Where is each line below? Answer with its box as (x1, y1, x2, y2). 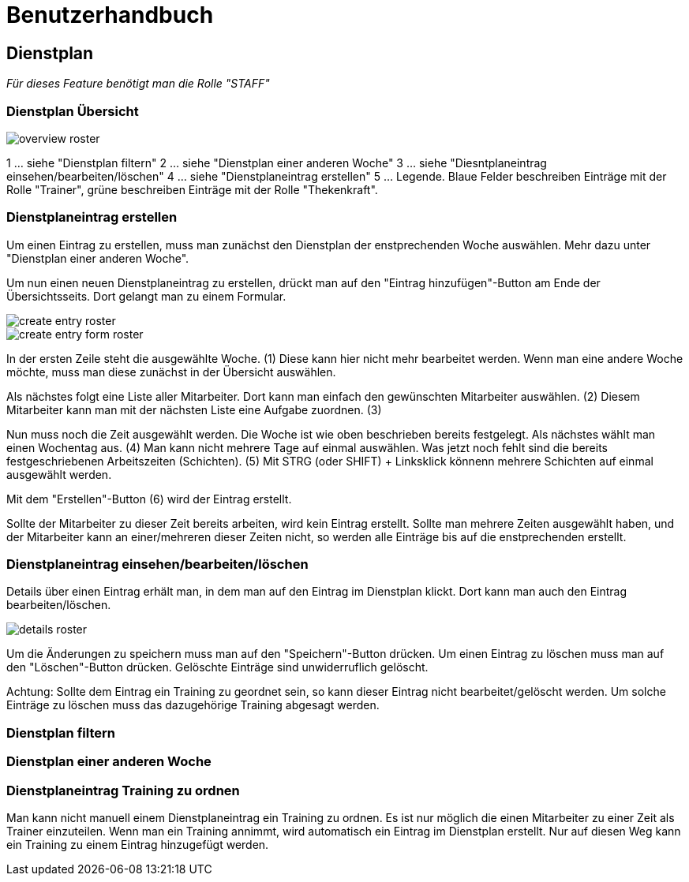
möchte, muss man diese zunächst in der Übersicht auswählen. (6, 364, 336, 379)
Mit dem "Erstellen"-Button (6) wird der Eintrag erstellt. (6, 491, 292, 506)
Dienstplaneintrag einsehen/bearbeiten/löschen (6, 556, 309, 573)
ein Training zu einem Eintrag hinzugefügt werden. (6, 837, 269, 851)
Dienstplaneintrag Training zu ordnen (6, 782, 240, 798)
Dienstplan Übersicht (6, 103, 139, 119)
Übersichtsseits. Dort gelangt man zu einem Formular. (6, 289, 286, 303)
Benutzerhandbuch (6, 2, 214, 28)
